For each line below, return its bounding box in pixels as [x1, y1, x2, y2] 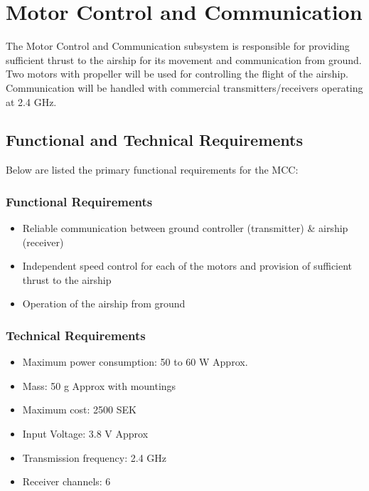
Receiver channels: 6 [22, 474, 111, 489]
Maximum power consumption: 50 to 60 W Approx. [22, 354, 248, 369]
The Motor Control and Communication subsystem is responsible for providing [6, 38, 350, 53]
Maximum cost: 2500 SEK [22, 402, 137, 417]
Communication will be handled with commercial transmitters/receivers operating [6, 80, 363, 95]
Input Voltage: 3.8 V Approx [22, 426, 149, 441]
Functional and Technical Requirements [6, 129, 304, 151]
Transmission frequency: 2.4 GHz [22, 450, 167, 465]
